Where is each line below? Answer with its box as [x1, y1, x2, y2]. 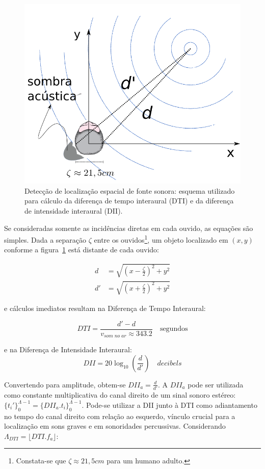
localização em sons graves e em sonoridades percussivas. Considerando [4, 421, 226, 431]
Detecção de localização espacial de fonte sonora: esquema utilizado [24, 185, 235, 196]
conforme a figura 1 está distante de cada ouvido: [4, 244, 159, 255]
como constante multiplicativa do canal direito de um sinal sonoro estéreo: [4, 389, 236, 400]
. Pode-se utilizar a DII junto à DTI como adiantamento [82, 399, 257, 410]
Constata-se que [16, 455, 66, 466]
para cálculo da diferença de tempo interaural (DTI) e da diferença [24, 195, 234, 206]
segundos [160, 325, 188, 333]
